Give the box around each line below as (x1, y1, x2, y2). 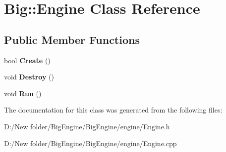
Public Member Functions (4, 32, 140, 47)
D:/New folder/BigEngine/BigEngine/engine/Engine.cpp (4, 138, 177, 148)
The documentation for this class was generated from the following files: (4, 105, 223, 115)
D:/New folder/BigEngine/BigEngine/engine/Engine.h (4, 121, 170, 131)
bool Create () (4, 55, 51, 65)
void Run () (4, 88, 42, 98)
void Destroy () (4, 72, 54, 82)
